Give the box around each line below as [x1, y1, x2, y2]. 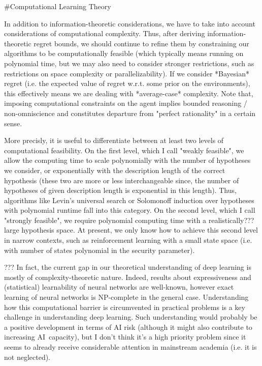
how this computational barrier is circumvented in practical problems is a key [4, 301, 245, 312]
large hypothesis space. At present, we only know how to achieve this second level [4, 224, 258, 235]
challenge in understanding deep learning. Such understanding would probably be [4, 312, 257, 322]
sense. [4, 118, 22, 128]
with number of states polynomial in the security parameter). [4, 244, 195, 255]
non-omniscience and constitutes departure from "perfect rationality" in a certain [4, 107, 256, 118]
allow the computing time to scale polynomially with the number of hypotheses [4, 155, 251, 165]
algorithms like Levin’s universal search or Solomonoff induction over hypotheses [4, 194, 254, 205]
